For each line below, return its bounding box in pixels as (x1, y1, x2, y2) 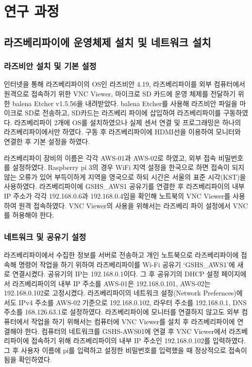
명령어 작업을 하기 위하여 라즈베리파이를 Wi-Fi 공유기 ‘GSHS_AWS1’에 (18, 259, 235, 269)
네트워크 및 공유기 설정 (4, 230, 86, 242)
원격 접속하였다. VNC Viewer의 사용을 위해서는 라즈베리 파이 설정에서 (18, 200, 231, 210)
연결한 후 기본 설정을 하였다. (4, 136, 90, 146)
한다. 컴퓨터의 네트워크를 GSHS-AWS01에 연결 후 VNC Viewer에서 (25, 326, 227, 336)
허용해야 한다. (12, 210, 54, 220)
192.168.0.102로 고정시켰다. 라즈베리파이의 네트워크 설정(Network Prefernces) (4, 288, 236, 298)
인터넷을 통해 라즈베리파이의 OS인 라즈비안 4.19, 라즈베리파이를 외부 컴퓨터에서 (4, 79, 245, 89)
